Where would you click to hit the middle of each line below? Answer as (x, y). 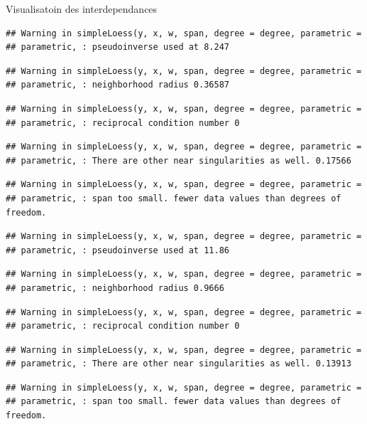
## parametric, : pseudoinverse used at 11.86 (117, 250)
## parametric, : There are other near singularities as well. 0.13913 (179, 364)
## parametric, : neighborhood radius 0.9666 (115, 288)
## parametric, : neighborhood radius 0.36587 (117, 85)
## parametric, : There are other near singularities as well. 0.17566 (179, 160)
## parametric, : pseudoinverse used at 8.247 (117, 47)
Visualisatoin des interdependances (82, 9)
